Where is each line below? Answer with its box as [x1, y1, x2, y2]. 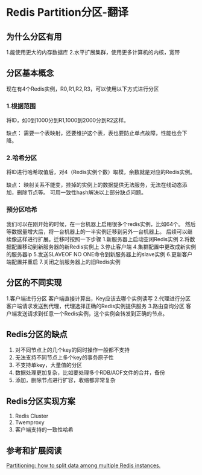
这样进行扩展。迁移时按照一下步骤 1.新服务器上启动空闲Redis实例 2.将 [16, 235, 190, 242]
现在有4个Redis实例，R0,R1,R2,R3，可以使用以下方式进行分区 [6, 85, 159, 92]
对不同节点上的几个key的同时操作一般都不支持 [14, 346, 130, 354]
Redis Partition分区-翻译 [6, 5, 128, 19]
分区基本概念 [6, 68, 54, 79]
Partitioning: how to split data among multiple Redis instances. [6, 462, 161, 469]
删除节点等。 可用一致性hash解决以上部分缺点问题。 [16, 189, 147, 196]
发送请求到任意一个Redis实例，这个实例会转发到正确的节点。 [16, 309, 168, 317]
